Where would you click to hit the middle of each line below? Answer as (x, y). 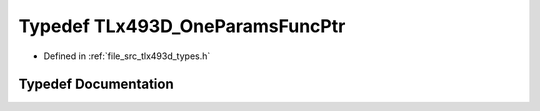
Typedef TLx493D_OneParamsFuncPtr (182, 26)
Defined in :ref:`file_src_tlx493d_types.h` (127, 56)
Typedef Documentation (96, 84)
